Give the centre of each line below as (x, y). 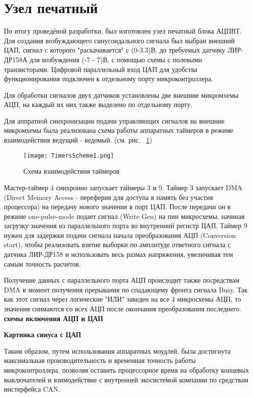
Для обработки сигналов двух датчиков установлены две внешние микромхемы (121, 95)
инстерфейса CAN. (32, 389)
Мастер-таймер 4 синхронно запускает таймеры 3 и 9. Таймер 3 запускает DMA (123, 187)
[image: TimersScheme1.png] (69, 155)
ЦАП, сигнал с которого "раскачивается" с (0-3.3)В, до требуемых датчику (115, 50)
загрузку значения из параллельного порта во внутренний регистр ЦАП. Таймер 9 (126, 226)
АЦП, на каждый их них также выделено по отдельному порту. (98, 104)
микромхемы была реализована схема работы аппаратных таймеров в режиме (119, 130)
